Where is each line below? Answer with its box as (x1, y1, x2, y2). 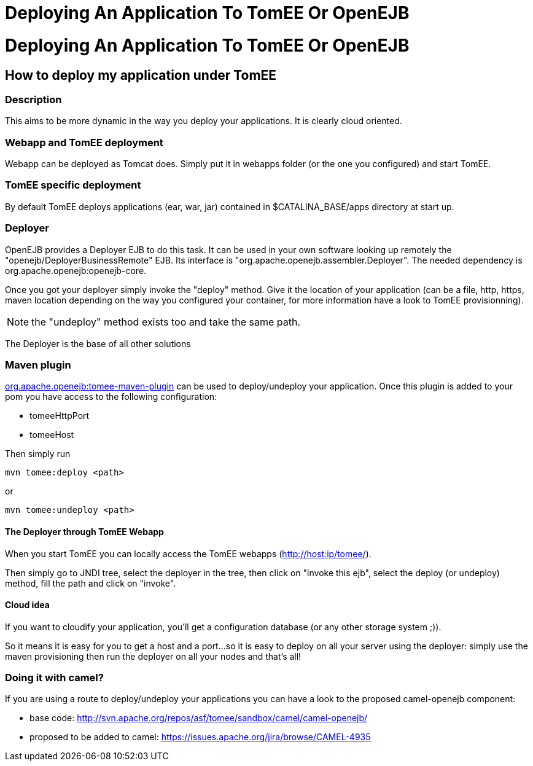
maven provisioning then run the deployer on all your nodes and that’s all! (5, 651, 302, 662)
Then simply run (5, 448, 71, 459)
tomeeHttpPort (29, 410, 90, 421)
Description (5, 93, 62, 106)
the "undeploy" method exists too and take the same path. (31, 315, 301, 328)
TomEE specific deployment (5, 179, 141, 192)
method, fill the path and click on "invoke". (5, 577, 176, 588)
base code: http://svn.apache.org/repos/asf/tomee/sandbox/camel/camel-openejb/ (29, 713, 368, 724)
